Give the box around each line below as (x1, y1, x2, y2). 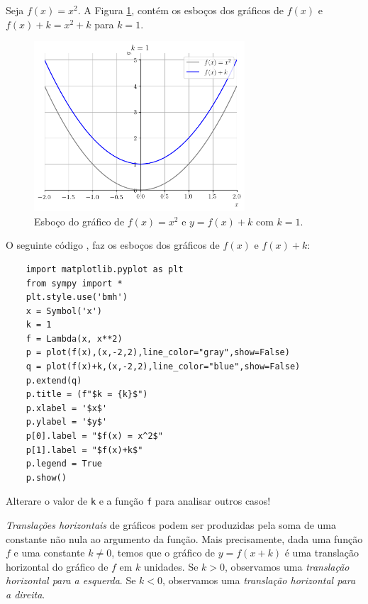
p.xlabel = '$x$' (26, 403, 108, 413)
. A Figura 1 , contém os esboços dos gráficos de (77, 3, 284, 17)
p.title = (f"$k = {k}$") (26, 389, 148, 400)
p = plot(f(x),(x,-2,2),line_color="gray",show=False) (26, 347, 290, 358)
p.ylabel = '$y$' (26, 417, 108, 427)
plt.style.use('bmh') (26, 292, 128, 303)
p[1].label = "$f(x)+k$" (26, 444, 143, 455)
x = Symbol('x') (26, 306, 103, 316)
